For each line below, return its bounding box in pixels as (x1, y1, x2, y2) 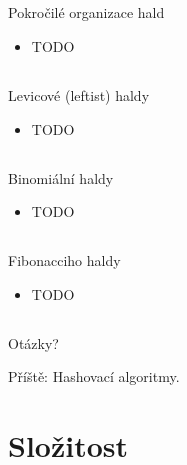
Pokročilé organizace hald (8, 2, 165, 23)
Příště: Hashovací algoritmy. (8, 366, 180, 387)
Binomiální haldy (8, 167, 114, 188)
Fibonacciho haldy (8, 250, 121, 271)
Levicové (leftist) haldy (8, 84, 150, 105)
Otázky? (8, 332, 59, 353)
